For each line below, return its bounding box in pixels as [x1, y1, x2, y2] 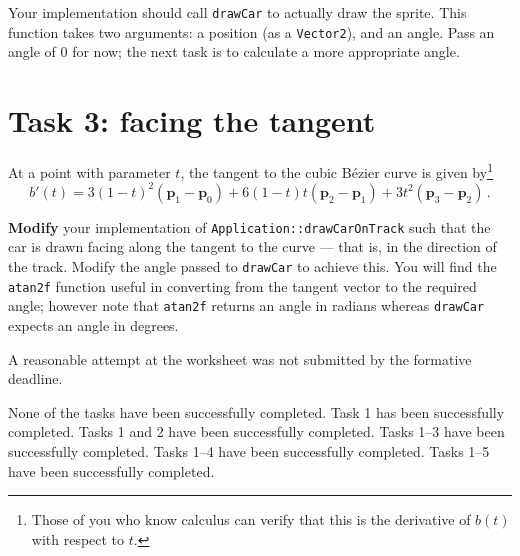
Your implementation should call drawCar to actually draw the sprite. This [8, 2, 467, 22]
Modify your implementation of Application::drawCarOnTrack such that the [8, 216, 491, 237]
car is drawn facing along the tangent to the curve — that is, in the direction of [8, 236, 497, 257]
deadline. [8, 368, 63, 389]
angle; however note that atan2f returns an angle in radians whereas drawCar [8, 295, 485, 316]
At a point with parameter [8, 161, 171, 182]
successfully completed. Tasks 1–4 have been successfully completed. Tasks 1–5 [8, 440, 490, 461]
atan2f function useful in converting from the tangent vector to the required [8, 275, 477, 296]
